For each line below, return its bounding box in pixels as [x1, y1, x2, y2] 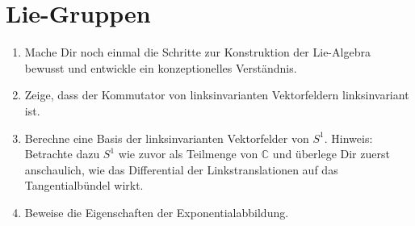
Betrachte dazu [24, 145, 100, 162]
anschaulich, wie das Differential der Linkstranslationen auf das [24, 161, 338, 178]
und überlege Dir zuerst [272, 145, 390, 162]
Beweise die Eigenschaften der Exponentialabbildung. [24, 203, 289, 220]
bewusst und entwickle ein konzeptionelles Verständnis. [24, 59, 297, 76]
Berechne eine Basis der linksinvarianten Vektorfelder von [24, 129, 309, 146]
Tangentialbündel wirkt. [24, 177, 144, 194]
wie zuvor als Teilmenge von [118, 145, 258, 162]
